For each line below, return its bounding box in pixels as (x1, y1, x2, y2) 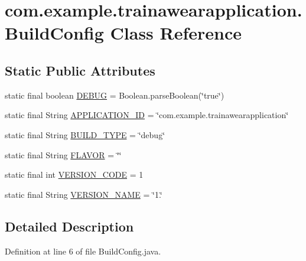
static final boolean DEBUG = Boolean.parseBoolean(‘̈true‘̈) (5, 89, 224, 101)
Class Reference (110, 21, 242, 45)
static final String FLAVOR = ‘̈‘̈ (5, 148, 122, 161)
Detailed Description (5, 217, 134, 235)
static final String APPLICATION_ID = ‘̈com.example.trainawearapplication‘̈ (5, 109, 289, 121)
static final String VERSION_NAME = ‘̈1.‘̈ (5, 188, 162, 200)
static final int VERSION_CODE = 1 (5, 168, 144, 181)
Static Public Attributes (5, 61, 155, 79)
